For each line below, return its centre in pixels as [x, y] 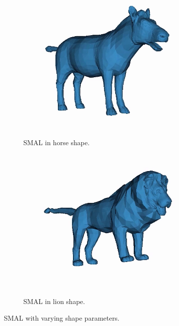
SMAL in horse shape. [57, 142]
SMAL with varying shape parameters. [62, 317]
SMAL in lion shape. [54, 301]
